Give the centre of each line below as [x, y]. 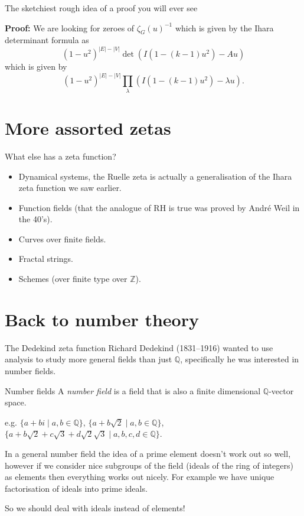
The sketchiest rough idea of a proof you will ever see [101, 8]
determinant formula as [47, 40]
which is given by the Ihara [224, 27]
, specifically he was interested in [240, 359]
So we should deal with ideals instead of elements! [95, 508]
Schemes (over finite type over [73, 279]
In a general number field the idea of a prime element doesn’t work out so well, [148, 453]
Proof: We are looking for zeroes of [70, 27]
